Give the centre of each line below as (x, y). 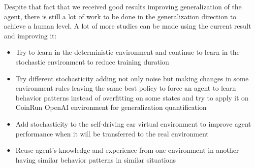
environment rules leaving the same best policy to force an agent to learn (126, 88)
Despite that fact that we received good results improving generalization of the (123, 6)
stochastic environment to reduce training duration (92, 61)
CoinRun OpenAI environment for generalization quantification (111, 107)
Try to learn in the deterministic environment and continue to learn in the (127, 52)
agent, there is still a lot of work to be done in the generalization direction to (120, 16)
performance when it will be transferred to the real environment (112, 133)
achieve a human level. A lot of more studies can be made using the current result (128, 26)
